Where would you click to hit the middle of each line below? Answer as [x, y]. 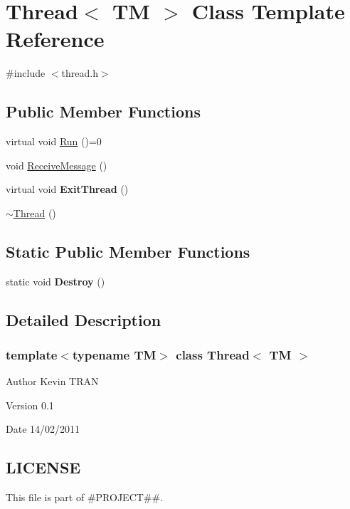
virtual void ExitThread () [67, 189]
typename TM [114, 354]
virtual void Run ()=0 [54, 141]
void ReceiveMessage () [57, 165]
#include [26, 73]
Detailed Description [84, 319]
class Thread [213, 354]
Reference [55, 39]
